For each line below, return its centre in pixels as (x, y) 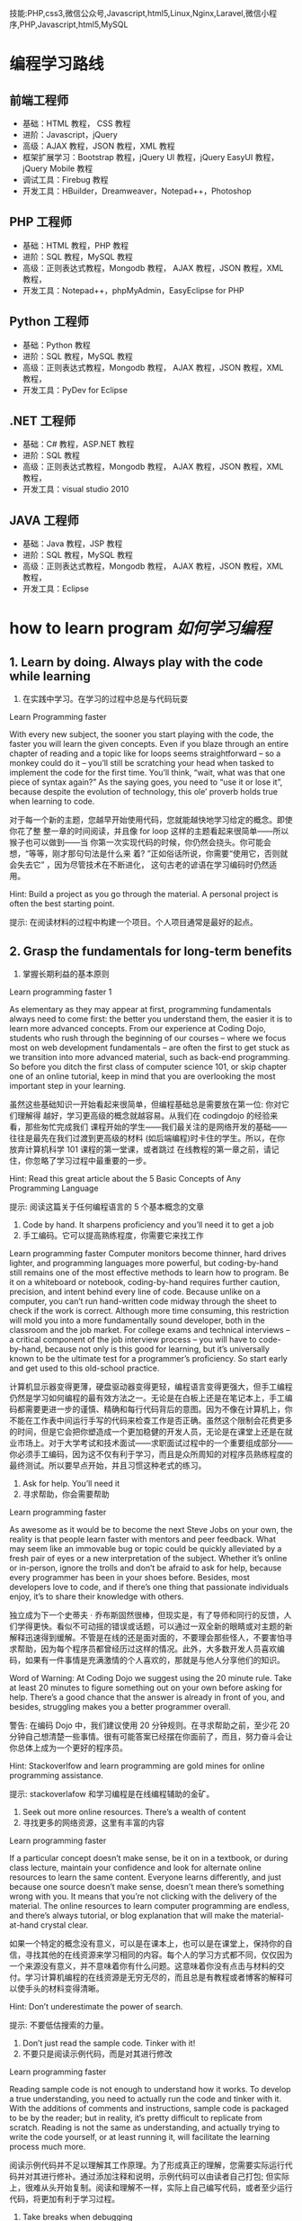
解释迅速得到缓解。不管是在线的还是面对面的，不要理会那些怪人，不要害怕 (147, 1638)
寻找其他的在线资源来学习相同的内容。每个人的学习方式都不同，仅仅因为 (159, 1955)
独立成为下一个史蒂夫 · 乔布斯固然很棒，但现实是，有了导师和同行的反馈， (147, 1615)
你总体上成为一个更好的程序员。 (68, 1748)
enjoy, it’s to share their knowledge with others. (97, 1596)
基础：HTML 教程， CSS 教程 (76, 123)
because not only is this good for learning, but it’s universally (157, 1349)
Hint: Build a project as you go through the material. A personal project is (144, 895)
